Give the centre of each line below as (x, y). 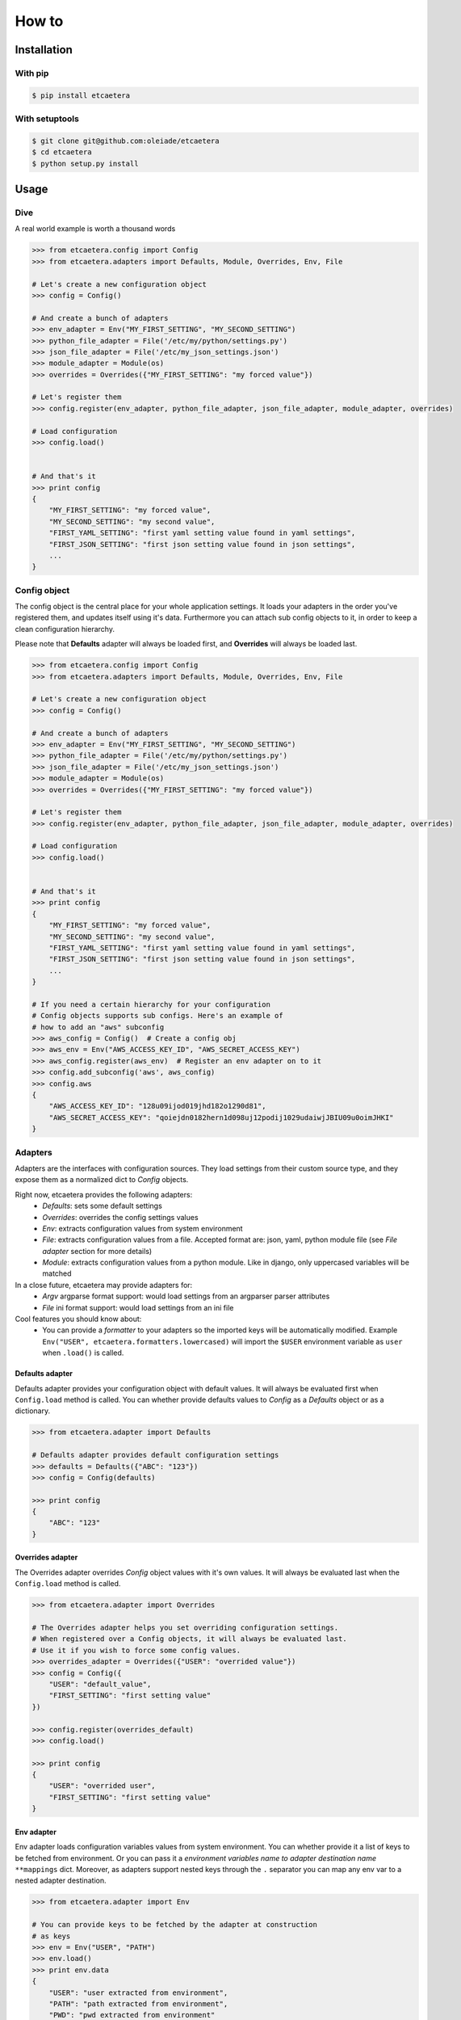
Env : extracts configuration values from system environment (142, 1228)
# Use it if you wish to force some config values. (136, 1650)
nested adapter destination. (61, 1881)
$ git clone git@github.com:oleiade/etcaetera (126, 141)
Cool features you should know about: (78, 1319)
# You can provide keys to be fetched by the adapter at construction (175, 1925)
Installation (44, 50)
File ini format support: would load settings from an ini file (138, 1307)
